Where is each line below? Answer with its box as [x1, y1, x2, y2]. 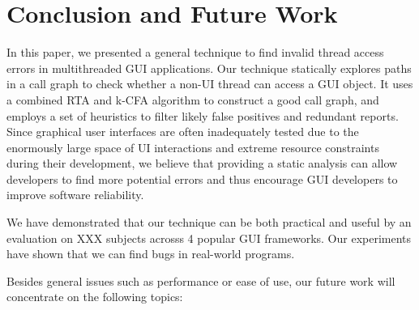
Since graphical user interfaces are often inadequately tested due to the [6, 123, 359, 140]
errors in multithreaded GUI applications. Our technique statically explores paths [6, 59, 412, 76]
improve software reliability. [6, 186, 144, 203]
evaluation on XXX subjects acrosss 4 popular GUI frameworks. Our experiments [6, 229, 412, 246]
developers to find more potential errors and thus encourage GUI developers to [6, 170, 398, 187]
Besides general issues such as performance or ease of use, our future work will [6, 272, 395, 289]
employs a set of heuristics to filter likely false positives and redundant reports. [6, 107, 399, 124]
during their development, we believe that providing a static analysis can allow [6, 155, 398, 172]
